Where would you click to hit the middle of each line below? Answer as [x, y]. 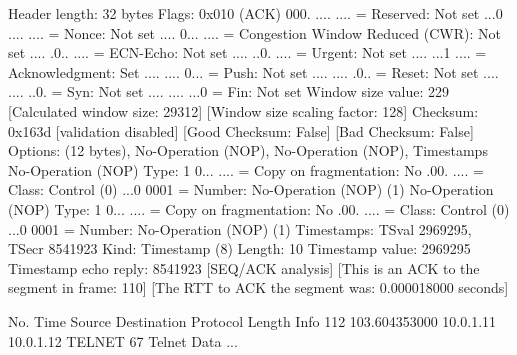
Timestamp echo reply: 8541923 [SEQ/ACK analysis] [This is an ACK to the [244, 267]
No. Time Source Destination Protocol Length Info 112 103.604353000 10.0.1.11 [252, 320]
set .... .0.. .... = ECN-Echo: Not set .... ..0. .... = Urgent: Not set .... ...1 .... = [247, 52]
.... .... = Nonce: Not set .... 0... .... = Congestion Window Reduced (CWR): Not [254, 32]
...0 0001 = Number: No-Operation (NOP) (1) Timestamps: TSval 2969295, [240, 228]
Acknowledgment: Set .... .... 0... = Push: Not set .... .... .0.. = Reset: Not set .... [253, 71]
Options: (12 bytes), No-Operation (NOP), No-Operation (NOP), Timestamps [248, 150]
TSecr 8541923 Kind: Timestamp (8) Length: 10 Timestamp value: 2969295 [239, 248]
